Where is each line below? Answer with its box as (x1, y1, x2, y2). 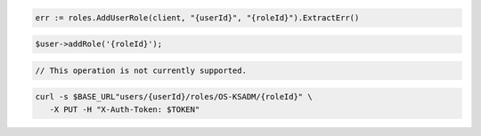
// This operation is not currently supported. (35, 65, 247, 76)
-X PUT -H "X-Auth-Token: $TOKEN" (49, 104, 200, 115)
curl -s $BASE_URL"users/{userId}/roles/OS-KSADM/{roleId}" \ (35, 92, 313, 102)
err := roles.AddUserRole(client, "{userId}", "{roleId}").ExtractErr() (35, 12, 360, 22)
